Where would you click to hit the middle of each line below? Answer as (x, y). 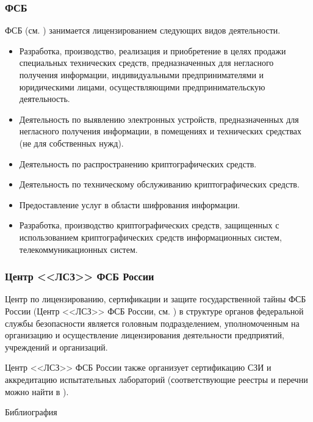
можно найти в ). (37, 391)
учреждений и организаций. (56, 347)
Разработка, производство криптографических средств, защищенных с (149, 225)
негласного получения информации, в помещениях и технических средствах (160, 131)
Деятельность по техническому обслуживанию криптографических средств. (159, 184)
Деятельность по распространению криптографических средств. (138, 163)
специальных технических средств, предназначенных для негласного (146, 63)
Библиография (31, 412)
